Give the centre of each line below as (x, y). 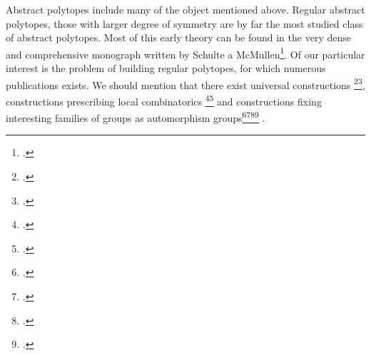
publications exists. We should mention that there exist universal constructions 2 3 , (185, 83)
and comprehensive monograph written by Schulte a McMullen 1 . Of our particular (185, 53)
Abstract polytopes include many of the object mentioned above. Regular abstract (185, 9)
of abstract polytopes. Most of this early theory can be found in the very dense (178, 37)
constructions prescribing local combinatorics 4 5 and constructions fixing (164, 100)
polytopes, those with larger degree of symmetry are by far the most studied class (184, 23)
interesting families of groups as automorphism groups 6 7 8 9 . (136, 117)
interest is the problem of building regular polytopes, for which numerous (166, 68)
